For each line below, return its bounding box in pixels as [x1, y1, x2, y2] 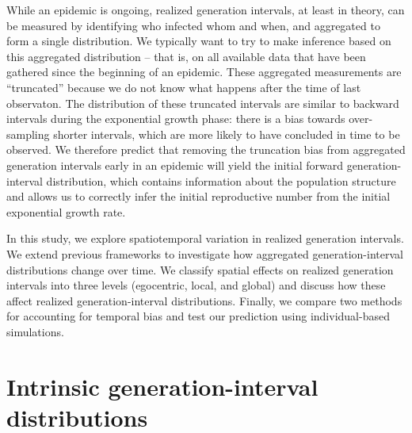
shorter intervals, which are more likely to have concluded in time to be [53, 125, 400, 142]
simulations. [6, 323, 64, 339]
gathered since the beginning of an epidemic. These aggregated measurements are [6, 63, 402, 80]
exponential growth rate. [6, 203, 126, 220]
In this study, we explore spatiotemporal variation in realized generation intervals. [6, 230, 404, 247]
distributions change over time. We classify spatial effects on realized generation [6, 261, 394, 278]
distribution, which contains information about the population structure [46, 172, 396, 189]
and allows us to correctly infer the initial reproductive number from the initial [6, 188, 391, 205]
